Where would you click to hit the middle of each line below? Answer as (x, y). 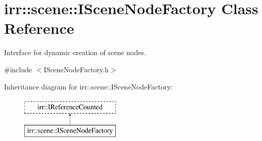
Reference (39, 28)
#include (18, 69)
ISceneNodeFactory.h (76, 69)
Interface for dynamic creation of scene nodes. (75, 52)
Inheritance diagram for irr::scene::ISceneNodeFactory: (89, 86)
